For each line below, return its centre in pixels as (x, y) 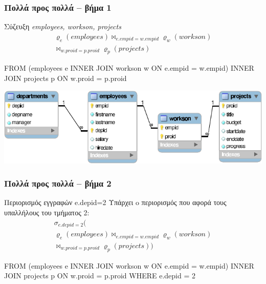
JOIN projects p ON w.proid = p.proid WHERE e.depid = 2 (100, 276)
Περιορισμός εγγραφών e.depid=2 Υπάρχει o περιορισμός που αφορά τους (115, 202)
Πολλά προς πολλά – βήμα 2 (58, 183)
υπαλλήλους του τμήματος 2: (47, 212)
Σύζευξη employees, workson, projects (63, 26)
